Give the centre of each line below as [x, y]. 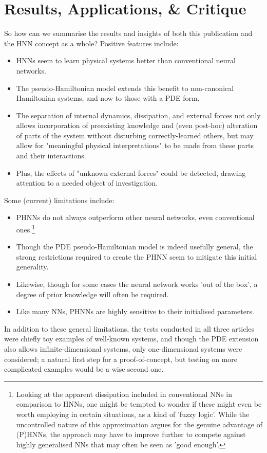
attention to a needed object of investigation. [87, 183]
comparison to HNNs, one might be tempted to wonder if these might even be [139, 404]
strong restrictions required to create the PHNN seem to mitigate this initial [137, 256]
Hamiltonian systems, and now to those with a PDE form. [108, 98]
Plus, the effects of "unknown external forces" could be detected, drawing [131, 173]
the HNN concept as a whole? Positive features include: [91, 43]
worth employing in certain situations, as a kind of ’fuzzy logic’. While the [133, 414]
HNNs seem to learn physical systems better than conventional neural [126, 60]
